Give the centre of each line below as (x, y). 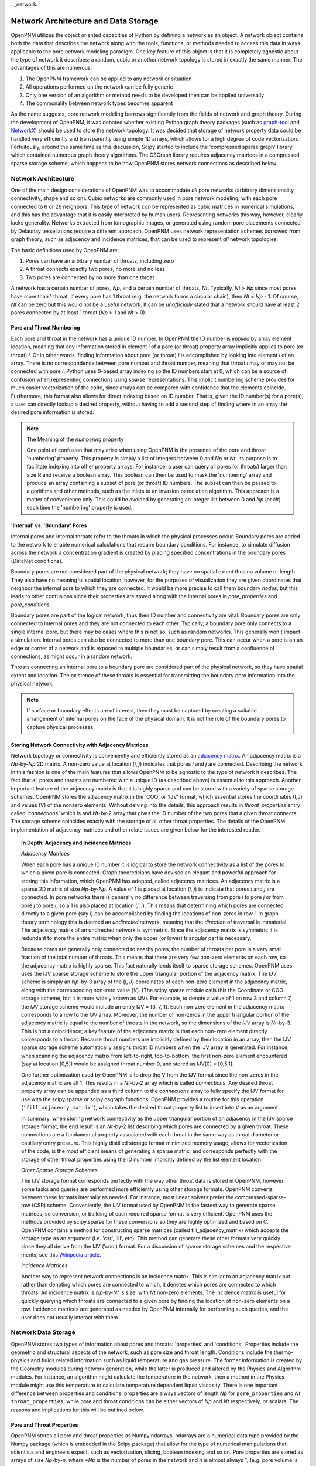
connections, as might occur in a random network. (72, 656)
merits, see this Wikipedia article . (61, 1254)
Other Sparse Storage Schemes (59, 1170)
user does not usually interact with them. (71, 1317)
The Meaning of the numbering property (75, 439)
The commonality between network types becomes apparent (99, 103)
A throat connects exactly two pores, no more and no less (95, 269)
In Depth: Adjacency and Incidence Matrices (76, 843)
